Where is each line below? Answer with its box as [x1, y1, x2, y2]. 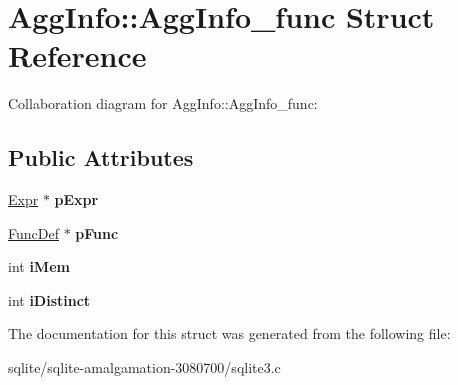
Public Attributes [8, 142, 194, 173]
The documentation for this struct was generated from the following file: [8, 323, 451, 344]
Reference [8, 35, 147, 76]
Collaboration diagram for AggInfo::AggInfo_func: [8, 93, 318, 114]
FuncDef [8, 222, 59, 243]
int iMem [8, 256, 70, 277]
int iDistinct [8, 289, 91, 310]
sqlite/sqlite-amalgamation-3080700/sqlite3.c [8, 357, 281, 378]
